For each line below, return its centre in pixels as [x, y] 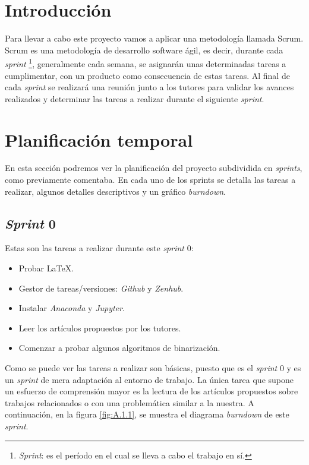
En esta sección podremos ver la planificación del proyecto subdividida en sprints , [154, 168]
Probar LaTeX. [46, 268]
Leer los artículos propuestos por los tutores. [100, 328]
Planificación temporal [99, 139]
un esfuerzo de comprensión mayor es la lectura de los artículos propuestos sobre [152, 391]
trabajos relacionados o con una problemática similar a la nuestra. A [130, 402]
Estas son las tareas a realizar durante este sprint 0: [99, 248]
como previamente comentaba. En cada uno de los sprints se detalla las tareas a [150, 180]
